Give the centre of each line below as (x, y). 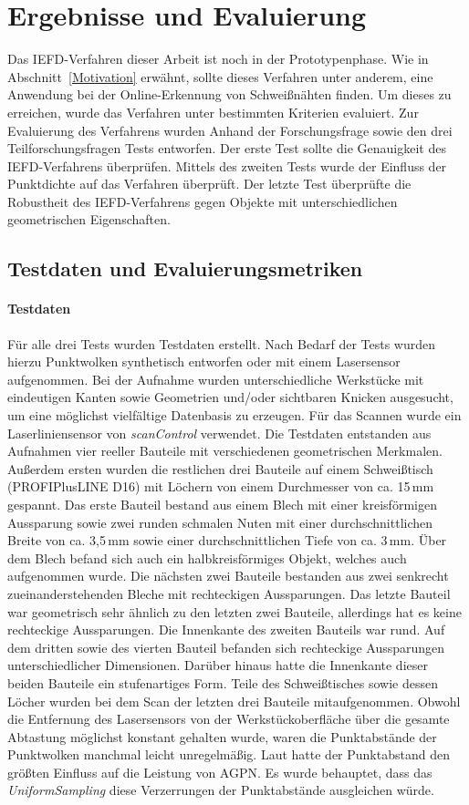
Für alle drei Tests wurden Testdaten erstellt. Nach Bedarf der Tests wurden (222, 343)
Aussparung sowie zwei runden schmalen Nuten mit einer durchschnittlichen (220, 522)
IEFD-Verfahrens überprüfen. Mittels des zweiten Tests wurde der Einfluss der (227, 165)
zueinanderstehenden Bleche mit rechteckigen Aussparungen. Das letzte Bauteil (229, 593)
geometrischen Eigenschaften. (89, 219)
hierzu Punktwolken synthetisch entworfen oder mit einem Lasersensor (204, 361)
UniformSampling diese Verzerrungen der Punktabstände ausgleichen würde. (221, 790)
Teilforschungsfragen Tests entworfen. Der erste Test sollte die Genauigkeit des (227, 148)
